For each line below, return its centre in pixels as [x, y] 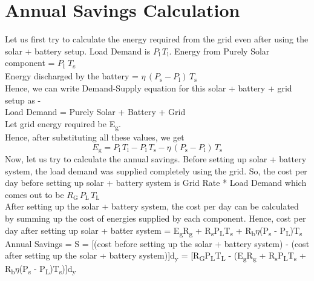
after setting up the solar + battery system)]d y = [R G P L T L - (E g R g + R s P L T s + [155, 256]
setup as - [23, 100]
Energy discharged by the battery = [72, 76]
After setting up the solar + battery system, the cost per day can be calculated [152, 206]
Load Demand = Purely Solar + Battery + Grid [95, 112]
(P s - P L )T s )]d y [47, 269]
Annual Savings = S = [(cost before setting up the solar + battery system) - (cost [157, 243]
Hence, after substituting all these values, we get [95, 137]
